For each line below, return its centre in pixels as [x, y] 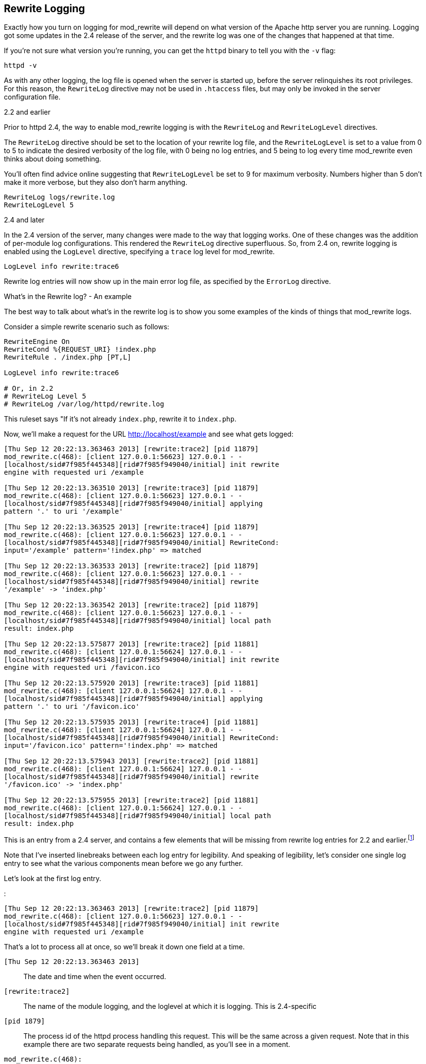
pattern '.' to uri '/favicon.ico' [72, 707]
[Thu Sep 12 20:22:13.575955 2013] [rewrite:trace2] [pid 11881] [131, 800]
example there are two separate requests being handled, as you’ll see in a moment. [157, 1044]
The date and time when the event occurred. [95, 977]
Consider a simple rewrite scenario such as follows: [87, 327]
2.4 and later [24, 220]
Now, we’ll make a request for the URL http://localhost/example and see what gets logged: [149, 434]
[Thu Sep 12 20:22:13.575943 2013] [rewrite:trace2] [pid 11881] [131, 761]
